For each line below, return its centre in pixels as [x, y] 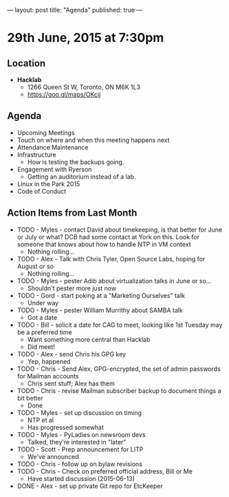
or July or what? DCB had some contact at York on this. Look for [108, 236]
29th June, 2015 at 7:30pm [86, 38]
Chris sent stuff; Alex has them [71, 383]
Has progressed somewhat [66, 427]
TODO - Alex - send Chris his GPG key [71, 354]
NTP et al [40, 420]
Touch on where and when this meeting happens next [93, 140]
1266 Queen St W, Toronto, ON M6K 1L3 [84, 87]
